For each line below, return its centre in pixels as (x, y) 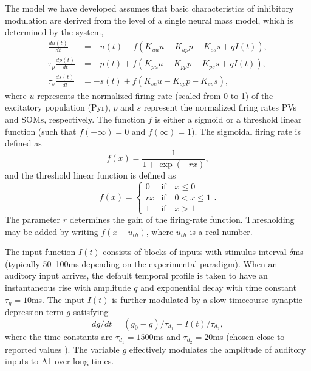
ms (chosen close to (249, 336)
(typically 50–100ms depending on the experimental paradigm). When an (141, 263)
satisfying (91, 312)
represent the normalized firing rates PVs (220, 107)
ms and (167, 336)
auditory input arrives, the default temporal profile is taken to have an (136, 275)
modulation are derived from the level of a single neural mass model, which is (149, 20)
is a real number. (221, 231)
